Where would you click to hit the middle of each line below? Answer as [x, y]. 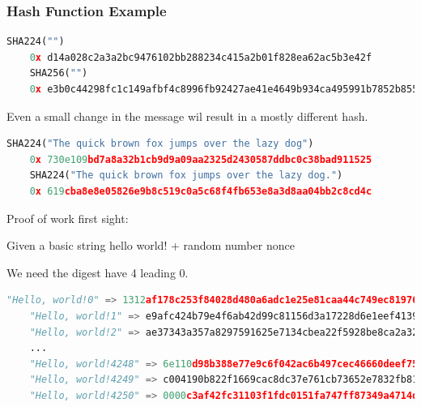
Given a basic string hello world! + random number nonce [151, 245]
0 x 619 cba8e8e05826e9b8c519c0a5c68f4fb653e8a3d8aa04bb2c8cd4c [201, 191]
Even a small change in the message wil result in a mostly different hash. [187, 116]
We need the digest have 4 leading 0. [98, 272]
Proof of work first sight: [68, 218]
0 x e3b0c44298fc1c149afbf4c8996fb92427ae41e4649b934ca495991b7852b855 [224, 89]
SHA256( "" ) [59, 73]
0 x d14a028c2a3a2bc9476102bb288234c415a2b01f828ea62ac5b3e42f [201, 57]
